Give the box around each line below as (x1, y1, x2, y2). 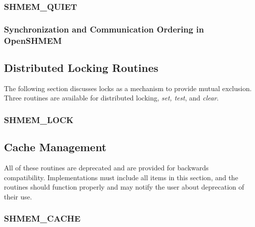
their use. (4, 191, 32, 201)
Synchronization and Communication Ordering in (4, 23, 204, 35)
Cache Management (4, 139, 107, 155)
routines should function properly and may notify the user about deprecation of (4, 182, 244, 192)
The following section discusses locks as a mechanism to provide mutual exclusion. (4, 83, 252, 93)
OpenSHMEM (4, 34, 62, 46)
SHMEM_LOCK (4, 113, 74, 126)
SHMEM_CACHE (4, 212, 81, 225)
